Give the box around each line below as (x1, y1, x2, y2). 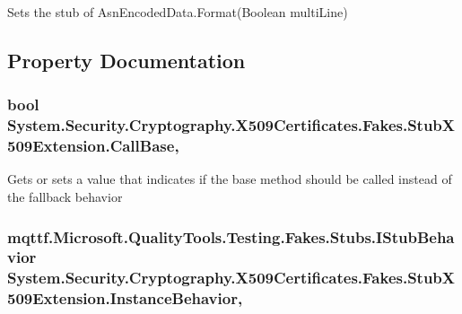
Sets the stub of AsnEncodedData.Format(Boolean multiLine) (7, 3, 348, 21)
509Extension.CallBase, (7, 135, 179, 157)
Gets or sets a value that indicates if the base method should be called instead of (7, 170, 452, 188)
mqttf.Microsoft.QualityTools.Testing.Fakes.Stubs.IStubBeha (7, 225, 455, 248)
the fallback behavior (7, 188, 123, 206)
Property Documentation (7, 46, 246, 74)
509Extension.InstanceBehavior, (7, 287, 243, 310)
